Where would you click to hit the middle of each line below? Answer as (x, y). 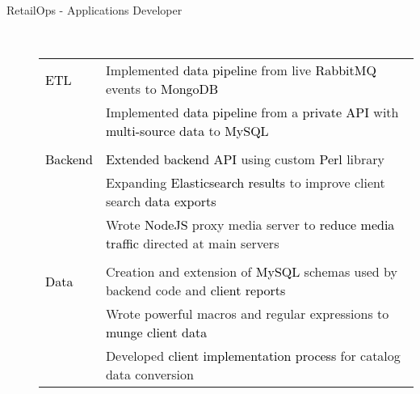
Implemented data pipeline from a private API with (252, 112)
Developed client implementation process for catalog (253, 356)
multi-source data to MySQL (187, 131)
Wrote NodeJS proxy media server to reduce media (250, 225)
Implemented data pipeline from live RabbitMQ (241, 70)
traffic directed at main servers (192, 244)
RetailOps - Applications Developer (94, 10)
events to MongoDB (162, 89)
